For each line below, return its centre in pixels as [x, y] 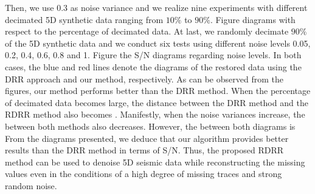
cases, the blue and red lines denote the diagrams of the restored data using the [153, 66]
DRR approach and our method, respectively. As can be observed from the [144, 79]
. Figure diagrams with [253, 19]
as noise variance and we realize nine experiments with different [189, 7]
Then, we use [29, 7]
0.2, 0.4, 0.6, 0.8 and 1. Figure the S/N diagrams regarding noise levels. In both [153, 55]
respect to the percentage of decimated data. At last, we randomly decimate [147, 31]
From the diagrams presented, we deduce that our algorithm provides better [147, 138]
